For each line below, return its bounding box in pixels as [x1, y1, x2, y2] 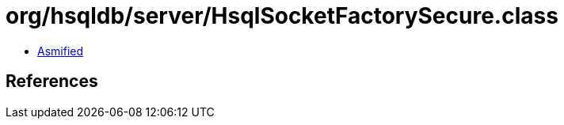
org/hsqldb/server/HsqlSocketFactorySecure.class [6, 2, 558, 29]
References [6, 71, 98, 92]
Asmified [37, 44, 84, 58]
